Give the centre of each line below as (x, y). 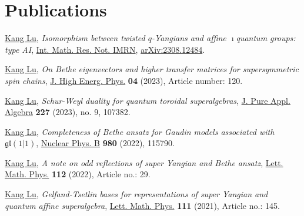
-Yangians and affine (189, 38)
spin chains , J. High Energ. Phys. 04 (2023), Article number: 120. (124, 80)
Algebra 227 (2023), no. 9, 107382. (68, 112)
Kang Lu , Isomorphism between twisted (75, 38)
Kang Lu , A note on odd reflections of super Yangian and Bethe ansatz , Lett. (144, 162)
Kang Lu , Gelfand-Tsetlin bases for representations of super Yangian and (136, 194)
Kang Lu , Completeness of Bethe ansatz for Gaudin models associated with (140, 131)
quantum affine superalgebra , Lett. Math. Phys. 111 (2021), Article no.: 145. (142, 205)
